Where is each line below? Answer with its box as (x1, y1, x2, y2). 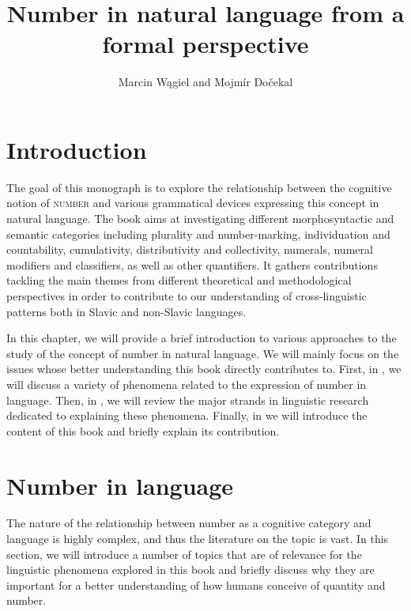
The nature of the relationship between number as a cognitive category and (6, 515, 371, 531)
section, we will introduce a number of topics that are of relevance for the (6, 545, 362, 562)
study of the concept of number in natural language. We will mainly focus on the (6, 345, 399, 361)
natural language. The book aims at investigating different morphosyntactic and (6, 210, 394, 227)
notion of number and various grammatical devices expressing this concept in (6, 194, 379, 211)
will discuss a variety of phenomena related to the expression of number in (6, 375, 367, 392)
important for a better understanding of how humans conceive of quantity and (6, 576, 386, 593)
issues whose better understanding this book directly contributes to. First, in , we (6, 360, 402, 377)
